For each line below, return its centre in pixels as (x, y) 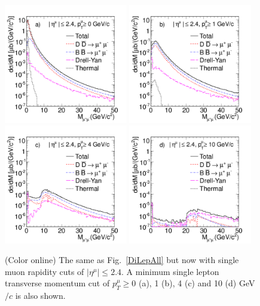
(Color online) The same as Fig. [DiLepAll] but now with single (122, 260)
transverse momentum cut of (57, 283)
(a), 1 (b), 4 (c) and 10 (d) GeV (197, 283)
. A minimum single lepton (170, 271)
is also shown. (40, 296)
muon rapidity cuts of (45, 271)
